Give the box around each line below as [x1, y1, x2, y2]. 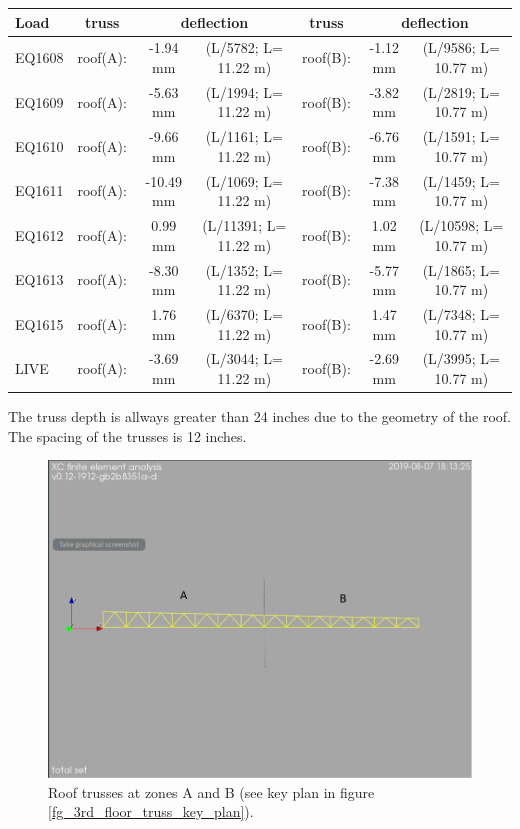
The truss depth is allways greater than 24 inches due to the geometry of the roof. [8, 406, 511, 427]
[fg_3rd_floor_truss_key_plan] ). [48, 801, 254, 822]
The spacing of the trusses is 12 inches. [8, 425, 247, 446]
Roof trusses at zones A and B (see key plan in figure [48, 781, 375, 802]
